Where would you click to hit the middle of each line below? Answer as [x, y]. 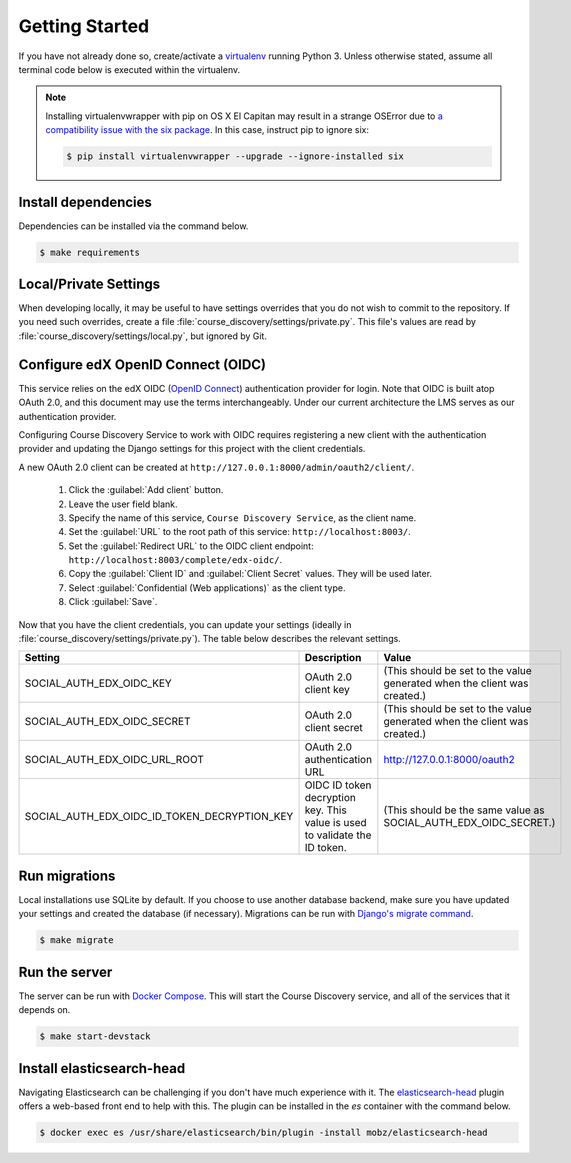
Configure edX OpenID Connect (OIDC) [142, 364]
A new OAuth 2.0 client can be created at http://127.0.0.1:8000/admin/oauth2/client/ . [216, 467]
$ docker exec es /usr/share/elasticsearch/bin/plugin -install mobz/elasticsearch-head [264, 1133]
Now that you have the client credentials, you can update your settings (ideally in [185, 624]
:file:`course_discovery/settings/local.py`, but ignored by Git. [142, 336]
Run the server [65, 971]
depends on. [44, 1010]
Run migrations [67, 875]
